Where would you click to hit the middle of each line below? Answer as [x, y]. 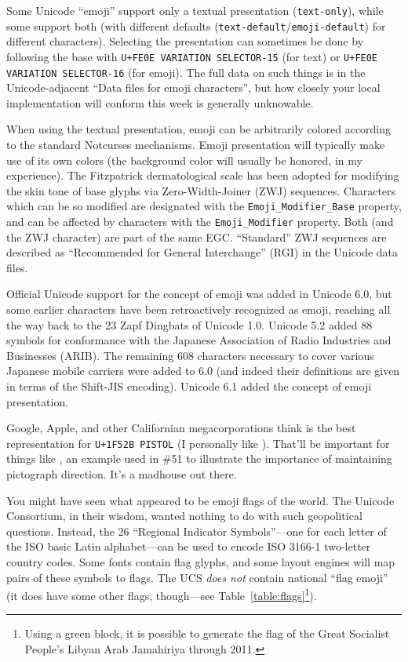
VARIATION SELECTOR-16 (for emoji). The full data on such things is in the [186, 72]
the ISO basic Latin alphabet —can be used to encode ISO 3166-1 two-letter [189, 546]
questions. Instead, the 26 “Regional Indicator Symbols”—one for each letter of [197, 531]
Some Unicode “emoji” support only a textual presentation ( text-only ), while [195, 10]
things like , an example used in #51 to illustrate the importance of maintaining [199, 458]
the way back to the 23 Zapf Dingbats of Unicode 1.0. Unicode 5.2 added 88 [189, 324]
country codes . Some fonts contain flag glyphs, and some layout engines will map [201, 562]
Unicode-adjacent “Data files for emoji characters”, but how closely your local [193, 87]
